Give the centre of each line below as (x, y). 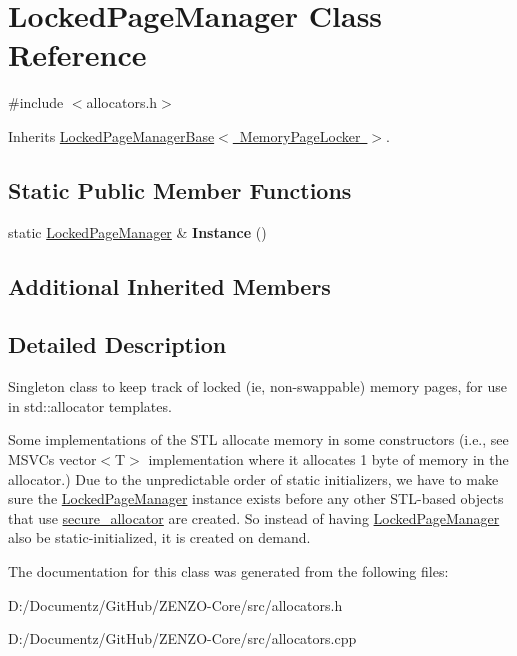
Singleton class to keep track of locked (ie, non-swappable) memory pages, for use (258, 386)
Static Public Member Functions (180, 189)
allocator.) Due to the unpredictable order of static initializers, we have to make (253, 478)
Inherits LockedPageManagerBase (111, 135)
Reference (77, 54)
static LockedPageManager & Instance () (137, 231)
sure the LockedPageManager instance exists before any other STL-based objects (256, 498)
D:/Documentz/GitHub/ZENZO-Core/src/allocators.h (175, 604)
